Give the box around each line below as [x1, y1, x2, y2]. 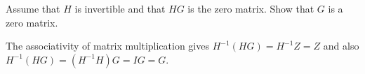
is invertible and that [74, 1, 166, 15]
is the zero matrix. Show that [187, 1, 314, 15]
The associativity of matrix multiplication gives [6, 38, 209, 53]
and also [323, 38, 359, 53]
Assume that [6, 1, 60, 15]
